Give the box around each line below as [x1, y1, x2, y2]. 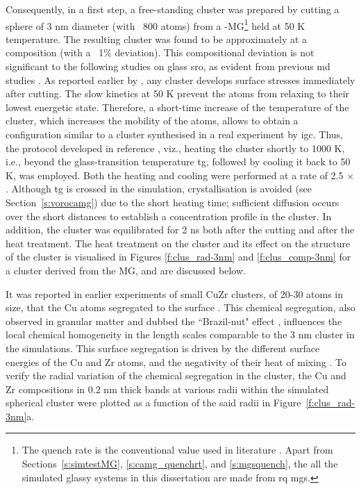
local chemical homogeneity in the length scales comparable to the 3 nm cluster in [6, 327, 355, 342]
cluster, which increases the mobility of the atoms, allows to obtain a [6, 113, 299, 128]
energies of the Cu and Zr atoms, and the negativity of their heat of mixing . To [6, 354, 347, 369]
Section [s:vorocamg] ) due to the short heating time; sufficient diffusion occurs [6, 194, 339, 209]
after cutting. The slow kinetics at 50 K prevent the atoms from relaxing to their [6, 86, 350, 101]
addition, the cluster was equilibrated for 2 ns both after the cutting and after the [6, 222, 355, 237]
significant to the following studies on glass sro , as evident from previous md [6, 59, 330, 74]
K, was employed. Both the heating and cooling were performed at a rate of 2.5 [6, 167, 344, 182]
